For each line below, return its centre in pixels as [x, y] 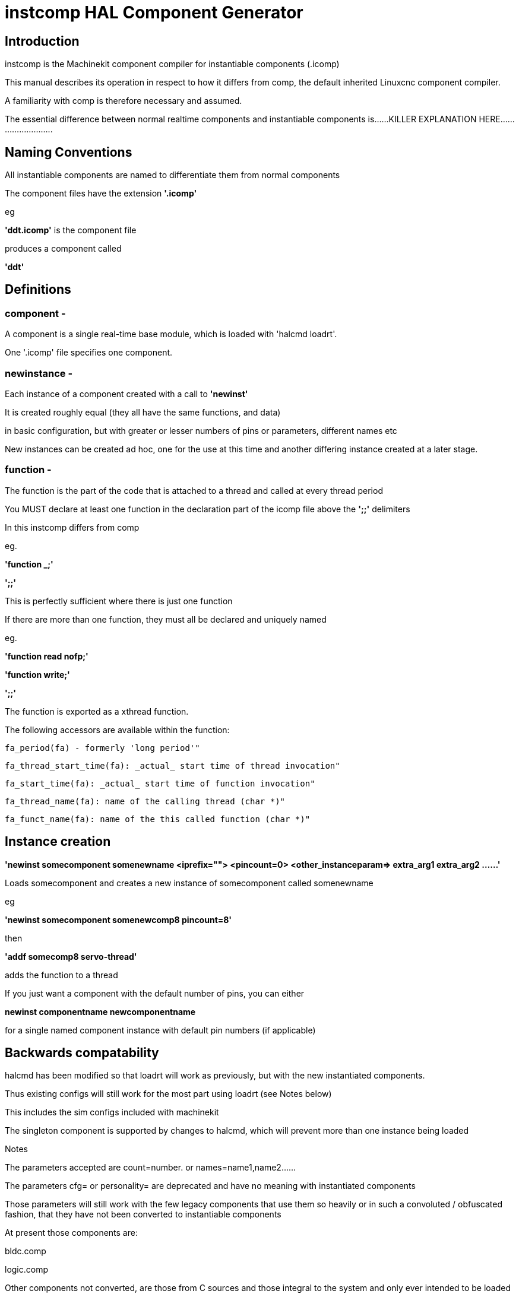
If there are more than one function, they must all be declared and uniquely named [166, 619]
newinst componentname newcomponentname [100, 1011]
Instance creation [58, 842]
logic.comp [27, 1270]
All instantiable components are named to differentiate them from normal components [173, 175]
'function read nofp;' [47, 656]
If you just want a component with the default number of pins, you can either [155, 993]
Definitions [38, 290]
